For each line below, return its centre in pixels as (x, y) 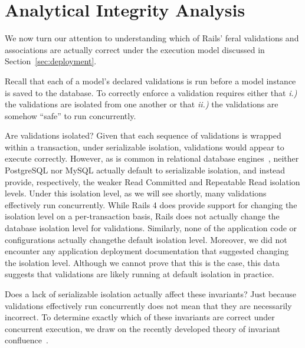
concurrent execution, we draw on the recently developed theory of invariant (142, 328)
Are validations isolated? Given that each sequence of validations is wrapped (143, 135)
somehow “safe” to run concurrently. (70, 115)
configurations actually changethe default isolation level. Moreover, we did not (146, 239)
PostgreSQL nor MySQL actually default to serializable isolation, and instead (145, 170)
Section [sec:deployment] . (51, 61)
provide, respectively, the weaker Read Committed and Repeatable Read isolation (152, 181)
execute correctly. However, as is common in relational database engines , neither (152, 158)
